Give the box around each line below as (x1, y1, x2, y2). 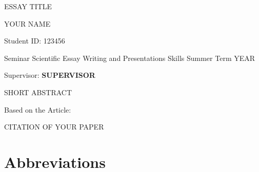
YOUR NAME (4, 18, 51, 29)
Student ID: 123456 (4, 35, 65, 46)
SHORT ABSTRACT (4, 87, 72, 97)
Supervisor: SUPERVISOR (4, 70, 95, 80)
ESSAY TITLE (4, 1, 52, 11)
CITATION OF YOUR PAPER (4, 121, 104, 132)
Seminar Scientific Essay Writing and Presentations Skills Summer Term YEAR (4, 52, 255, 63)
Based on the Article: (4, 104, 71, 115)
